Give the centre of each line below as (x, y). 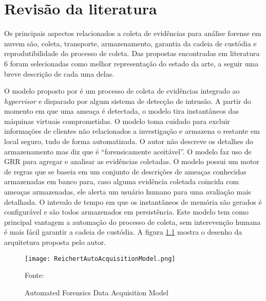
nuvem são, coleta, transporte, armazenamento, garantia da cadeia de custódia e (130, 43)
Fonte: (34, 275)
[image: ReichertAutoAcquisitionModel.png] (100, 259)
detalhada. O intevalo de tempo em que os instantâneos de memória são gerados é (133, 201)
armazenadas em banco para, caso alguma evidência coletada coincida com (122, 181)
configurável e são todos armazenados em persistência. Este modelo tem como (126, 212)
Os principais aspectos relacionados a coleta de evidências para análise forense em (133, 33)
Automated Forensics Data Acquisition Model (97, 292)
